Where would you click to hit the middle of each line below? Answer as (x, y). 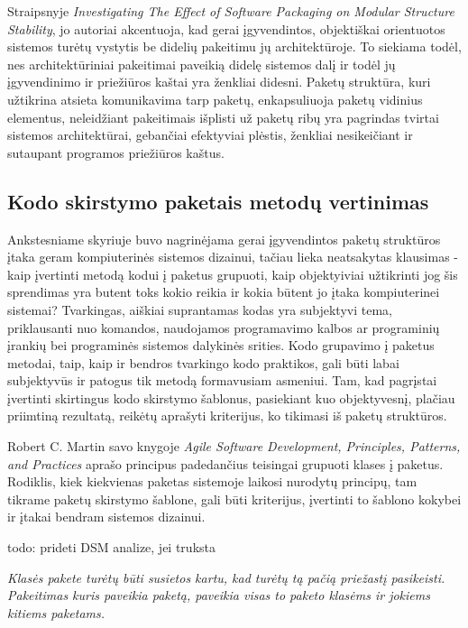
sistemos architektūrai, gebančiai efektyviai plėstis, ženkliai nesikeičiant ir (210, 135)
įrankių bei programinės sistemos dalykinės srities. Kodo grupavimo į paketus (221, 345)
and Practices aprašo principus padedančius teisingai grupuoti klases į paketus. (225, 463)
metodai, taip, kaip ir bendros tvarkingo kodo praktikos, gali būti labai (203, 362)
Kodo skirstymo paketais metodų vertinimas (218, 201)
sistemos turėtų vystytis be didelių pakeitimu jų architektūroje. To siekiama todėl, (234, 46)
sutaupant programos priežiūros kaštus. (116, 152)
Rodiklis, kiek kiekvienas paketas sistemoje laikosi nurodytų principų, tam (212, 481)
